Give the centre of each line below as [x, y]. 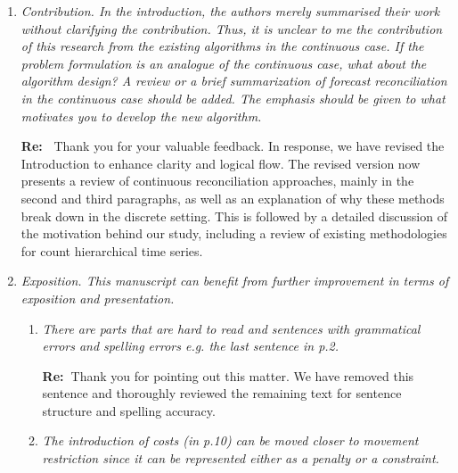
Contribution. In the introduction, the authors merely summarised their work [230, 11]
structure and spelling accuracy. [129, 410]
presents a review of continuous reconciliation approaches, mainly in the [217, 181]
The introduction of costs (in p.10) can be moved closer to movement [230, 440]
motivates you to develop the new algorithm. [141, 116]
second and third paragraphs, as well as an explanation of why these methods [233, 198]
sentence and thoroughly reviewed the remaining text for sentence [222, 393]
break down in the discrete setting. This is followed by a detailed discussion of [234, 216]
